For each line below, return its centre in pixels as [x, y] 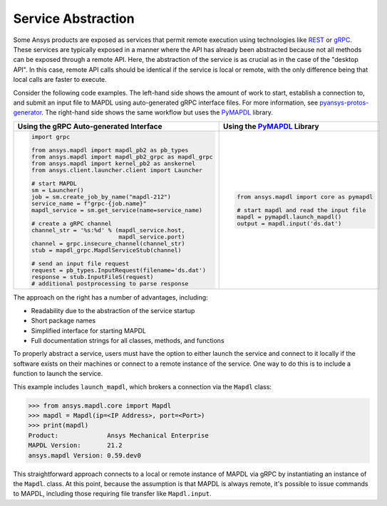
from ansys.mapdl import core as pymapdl [305, 197]
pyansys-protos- [344, 102]
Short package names [63, 321]
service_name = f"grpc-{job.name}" [89, 203]
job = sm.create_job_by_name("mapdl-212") [101, 197]
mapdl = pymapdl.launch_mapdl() [289, 217]
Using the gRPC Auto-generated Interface [90, 126]
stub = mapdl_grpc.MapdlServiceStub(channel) [106, 250]
